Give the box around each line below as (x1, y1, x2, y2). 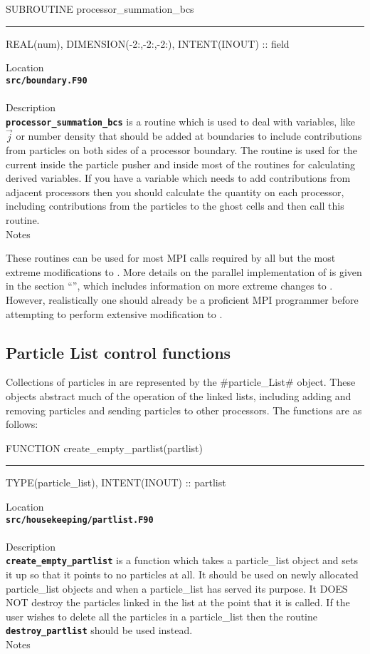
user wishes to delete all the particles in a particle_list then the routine (6, 608, 318, 623)
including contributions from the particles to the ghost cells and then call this (6, 198, 344, 213)
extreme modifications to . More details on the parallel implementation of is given (6, 264, 362, 279)
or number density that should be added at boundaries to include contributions (16, 128, 362, 143)
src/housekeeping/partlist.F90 (6, 514, 154, 525)
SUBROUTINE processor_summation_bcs (6, 1, 194, 16)
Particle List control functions (6, 341, 231, 363)
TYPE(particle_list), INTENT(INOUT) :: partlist (6, 475, 226, 490)
